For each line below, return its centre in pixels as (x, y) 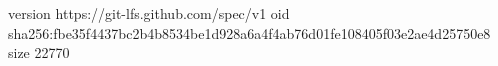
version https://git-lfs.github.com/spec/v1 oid (149, 13)
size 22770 (39, 52)
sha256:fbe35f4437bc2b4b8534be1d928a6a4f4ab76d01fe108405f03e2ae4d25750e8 (249, 32)
